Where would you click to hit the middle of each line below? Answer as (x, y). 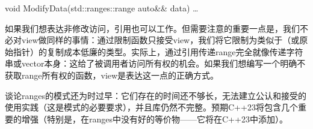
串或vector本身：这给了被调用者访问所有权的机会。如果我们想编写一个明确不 (155, 63)
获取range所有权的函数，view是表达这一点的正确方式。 (112, 75)
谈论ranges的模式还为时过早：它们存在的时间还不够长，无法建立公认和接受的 (156, 95)
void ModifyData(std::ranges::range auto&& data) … (102, 8)
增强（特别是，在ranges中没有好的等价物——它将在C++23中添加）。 (154, 118)
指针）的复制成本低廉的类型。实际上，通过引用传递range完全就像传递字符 (158, 51)
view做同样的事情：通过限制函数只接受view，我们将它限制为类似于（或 (160, 40)
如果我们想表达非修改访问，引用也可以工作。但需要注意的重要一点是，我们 (152, 28)
